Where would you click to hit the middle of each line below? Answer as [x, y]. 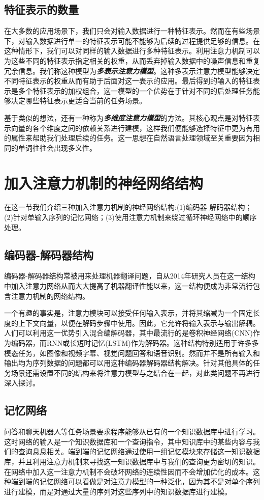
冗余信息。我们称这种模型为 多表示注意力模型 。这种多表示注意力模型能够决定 [132, 71]
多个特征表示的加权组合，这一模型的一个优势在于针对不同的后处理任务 [135, 90]
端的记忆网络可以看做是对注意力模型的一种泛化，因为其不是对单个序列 [142, 481]
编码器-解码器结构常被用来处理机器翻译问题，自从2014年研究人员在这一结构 [130, 276]
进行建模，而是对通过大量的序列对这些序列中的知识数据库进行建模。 [118, 491]
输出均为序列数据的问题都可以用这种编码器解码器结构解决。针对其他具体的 [128, 363]
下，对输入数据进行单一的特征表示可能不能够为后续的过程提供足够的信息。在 [132, 40]
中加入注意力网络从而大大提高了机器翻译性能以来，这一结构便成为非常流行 [128, 286]
